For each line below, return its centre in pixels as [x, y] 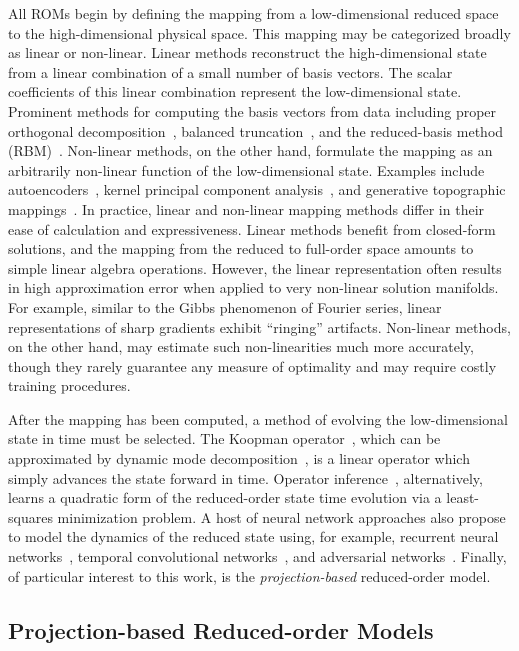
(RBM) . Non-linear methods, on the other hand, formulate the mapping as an [250, 150]
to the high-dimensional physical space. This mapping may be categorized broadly [259, 32]
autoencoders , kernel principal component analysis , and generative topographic [257, 189]
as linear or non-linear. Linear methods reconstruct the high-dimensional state [247, 52]
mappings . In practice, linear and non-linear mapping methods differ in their [246, 208]
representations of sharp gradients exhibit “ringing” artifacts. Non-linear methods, [259, 326]
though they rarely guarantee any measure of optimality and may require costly [252, 365]
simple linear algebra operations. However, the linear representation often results [255, 267]
